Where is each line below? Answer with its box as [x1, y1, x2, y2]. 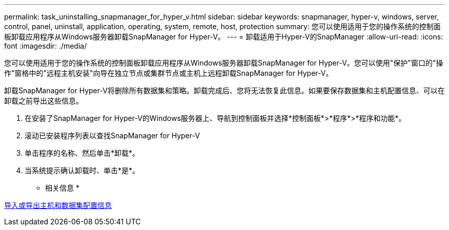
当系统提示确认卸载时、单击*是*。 [25, 166, 140, 175]
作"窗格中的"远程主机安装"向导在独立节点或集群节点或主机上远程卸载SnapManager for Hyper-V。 [4, 69, 333, 77]
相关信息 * [45, 183, 79, 192]
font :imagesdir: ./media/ [4, 41, 87, 50]
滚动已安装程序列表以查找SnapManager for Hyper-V [25, 131, 200, 140]
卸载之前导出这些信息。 [4, 96, 83, 105]
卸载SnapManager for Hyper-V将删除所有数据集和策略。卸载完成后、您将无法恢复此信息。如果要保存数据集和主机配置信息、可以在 [4, 86, 445, 95]
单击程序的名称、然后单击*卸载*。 [25, 149, 140, 157]
